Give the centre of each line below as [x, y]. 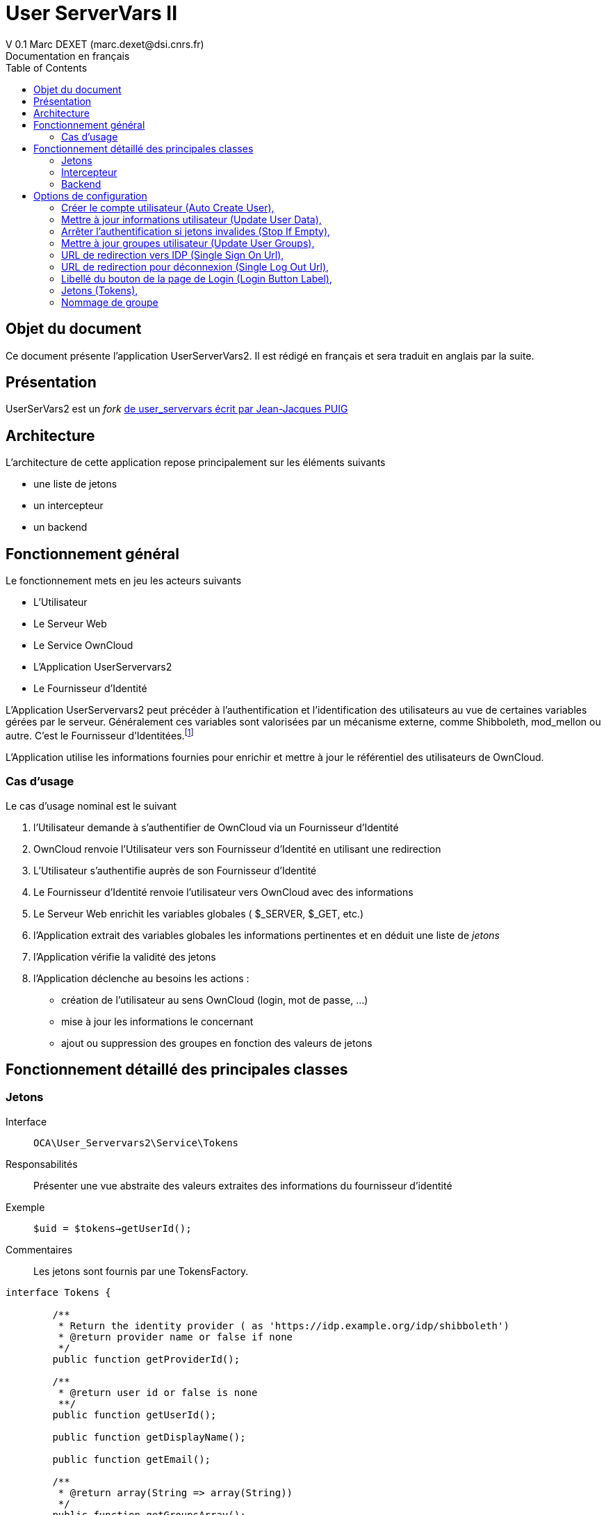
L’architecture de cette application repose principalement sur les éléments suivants [196, 463]
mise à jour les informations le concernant [157, 1021]
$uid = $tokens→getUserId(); [113, 1228]
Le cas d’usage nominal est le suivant [91, 805]
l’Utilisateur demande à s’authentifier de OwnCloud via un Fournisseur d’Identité [216, 827]
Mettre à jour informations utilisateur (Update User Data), [191, 219]
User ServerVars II [92, 13]
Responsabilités [42, 1164]
